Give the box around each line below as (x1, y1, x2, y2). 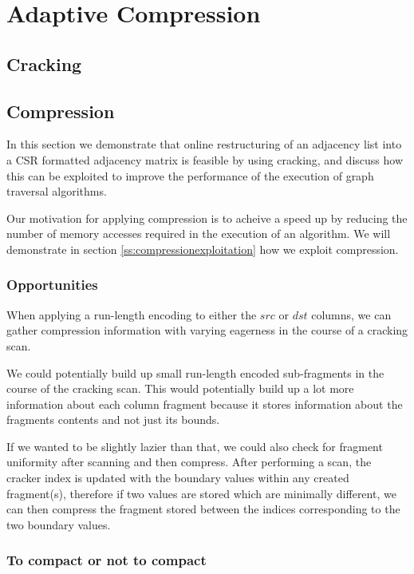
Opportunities (6, 275, 98, 295)
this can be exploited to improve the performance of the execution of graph (6, 167, 374, 184)
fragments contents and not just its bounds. (6, 411, 220, 428)
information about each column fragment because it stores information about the (6, 395, 403, 412)
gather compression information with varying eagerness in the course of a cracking (6, 322, 408, 338)
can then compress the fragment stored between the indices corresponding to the (6, 501, 400, 517)
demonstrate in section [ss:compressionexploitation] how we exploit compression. (6, 240, 399, 257)
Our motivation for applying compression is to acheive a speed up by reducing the (6, 209, 408, 226)
